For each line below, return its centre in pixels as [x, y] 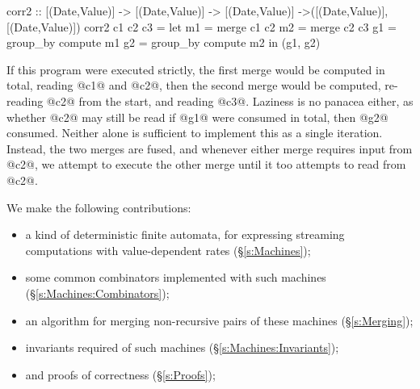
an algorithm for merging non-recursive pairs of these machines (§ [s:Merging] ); [219, 320]
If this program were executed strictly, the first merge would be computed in [196, 69]
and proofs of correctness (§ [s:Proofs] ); [120, 374]
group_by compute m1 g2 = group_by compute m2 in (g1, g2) [164, 42]
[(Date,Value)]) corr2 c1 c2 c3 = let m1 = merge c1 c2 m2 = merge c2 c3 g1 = [202, 26]
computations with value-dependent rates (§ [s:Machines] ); [168, 250]
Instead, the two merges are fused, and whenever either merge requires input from [210, 148]
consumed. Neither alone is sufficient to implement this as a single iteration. [195, 133]
